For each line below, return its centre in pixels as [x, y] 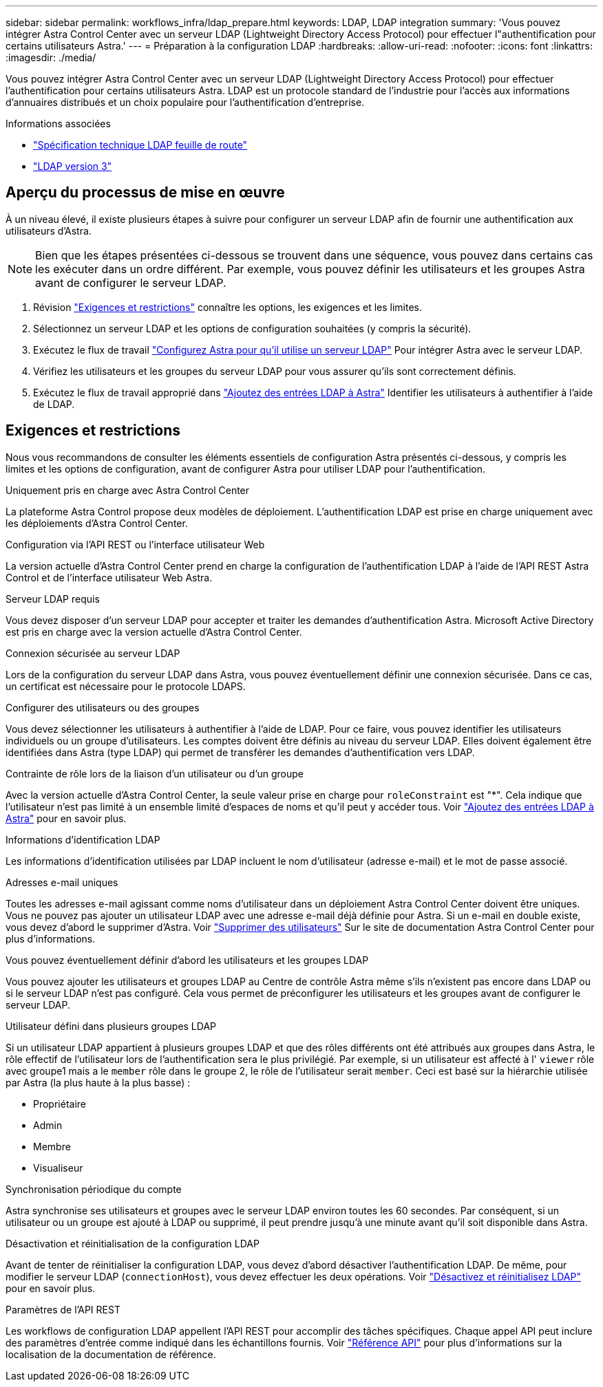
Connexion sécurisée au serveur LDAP [93, 653]
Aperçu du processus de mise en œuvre [145, 193]
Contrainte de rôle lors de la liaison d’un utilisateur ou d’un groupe [155, 773]
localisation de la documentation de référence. [111, 1354]
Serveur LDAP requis [53, 599]
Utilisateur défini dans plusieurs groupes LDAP [111, 1026]
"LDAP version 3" [73, 166]
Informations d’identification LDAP [83, 839]
